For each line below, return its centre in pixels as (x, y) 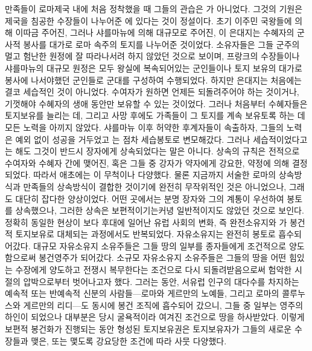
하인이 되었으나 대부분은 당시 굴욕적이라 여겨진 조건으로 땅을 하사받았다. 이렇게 (155, 317)
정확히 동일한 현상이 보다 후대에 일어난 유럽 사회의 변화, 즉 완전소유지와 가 (146, 222)
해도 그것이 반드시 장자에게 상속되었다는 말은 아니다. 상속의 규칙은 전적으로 (158, 151)
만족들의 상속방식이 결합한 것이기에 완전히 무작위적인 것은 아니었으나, (155, 186)
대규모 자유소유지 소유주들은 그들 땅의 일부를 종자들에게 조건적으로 (160, 245)
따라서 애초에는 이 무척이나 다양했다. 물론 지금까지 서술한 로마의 (155, 175)
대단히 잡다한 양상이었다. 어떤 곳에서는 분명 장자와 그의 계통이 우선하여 (150, 198)
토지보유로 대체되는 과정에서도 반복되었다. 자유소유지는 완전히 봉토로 (145, 234)
